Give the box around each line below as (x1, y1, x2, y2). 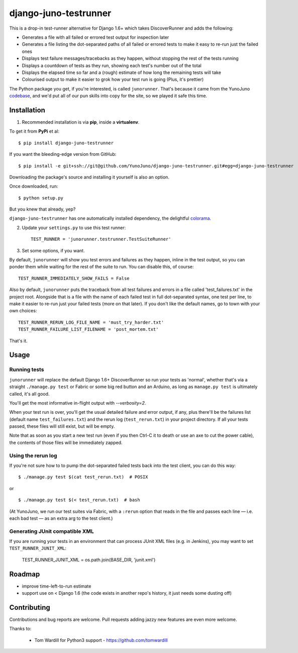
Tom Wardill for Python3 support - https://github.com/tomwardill (34, 637, 168, 643)
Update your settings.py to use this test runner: (22, 224, 126, 231)
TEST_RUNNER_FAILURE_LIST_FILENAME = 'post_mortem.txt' (18, 327, 159, 332)
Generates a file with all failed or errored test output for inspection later (22, 34, 169, 40)
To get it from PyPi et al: (9, 128, 60, 134)
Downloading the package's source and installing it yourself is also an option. (9, 174, 169, 180)
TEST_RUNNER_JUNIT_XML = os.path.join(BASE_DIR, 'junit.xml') (22, 556, 156, 563)
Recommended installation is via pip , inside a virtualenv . (22, 119, 140, 125)
